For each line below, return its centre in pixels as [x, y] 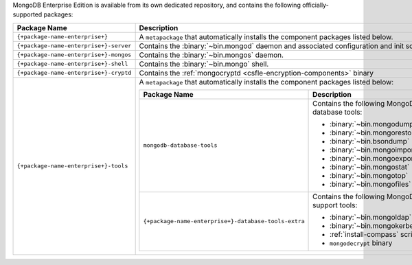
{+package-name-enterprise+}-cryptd [74, 73]
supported [27, 14]
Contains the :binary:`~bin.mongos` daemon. [211, 55]
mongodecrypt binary [361, 242]
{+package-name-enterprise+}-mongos [74, 55]
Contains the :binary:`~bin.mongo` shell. [204, 64]
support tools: [335, 205]
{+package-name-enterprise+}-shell [72, 64]
